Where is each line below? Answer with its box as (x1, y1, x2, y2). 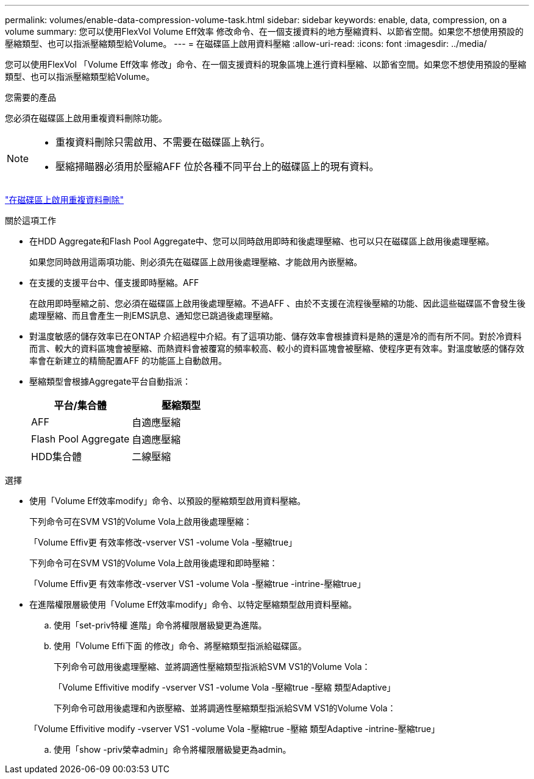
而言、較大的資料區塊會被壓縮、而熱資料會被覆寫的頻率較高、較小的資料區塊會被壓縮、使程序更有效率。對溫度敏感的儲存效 (29, 343, 524, 354)
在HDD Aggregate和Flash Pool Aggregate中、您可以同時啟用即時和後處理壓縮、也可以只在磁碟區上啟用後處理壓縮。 (29, 236, 494, 246)
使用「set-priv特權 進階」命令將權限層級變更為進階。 (54, 620, 267, 630)
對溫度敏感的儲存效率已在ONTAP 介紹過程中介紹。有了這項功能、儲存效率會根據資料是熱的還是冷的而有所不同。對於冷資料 (29, 331, 522, 341)
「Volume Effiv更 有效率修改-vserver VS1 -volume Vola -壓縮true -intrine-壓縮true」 (29, 578, 366, 589)
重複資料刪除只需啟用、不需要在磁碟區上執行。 (55, 136, 271, 148)
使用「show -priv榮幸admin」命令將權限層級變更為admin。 (54, 744, 291, 755)
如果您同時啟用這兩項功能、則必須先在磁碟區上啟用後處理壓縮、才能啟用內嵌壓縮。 (29, 257, 362, 267)
